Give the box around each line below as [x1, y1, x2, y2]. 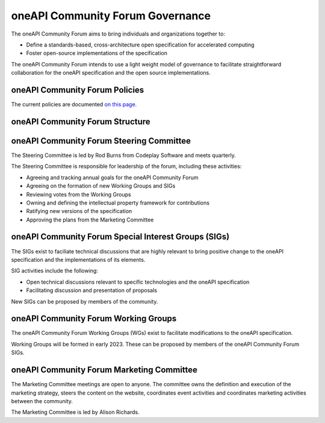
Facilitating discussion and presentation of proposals [26, 287, 158, 294]
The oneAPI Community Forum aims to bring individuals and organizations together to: [11, 30, 226, 37]
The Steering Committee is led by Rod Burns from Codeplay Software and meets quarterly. [11, 151, 236, 159]
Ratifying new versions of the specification [26, 208, 132, 215]
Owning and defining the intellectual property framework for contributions [26, 199, 210, 206]
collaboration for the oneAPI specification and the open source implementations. [11, 69, 211, 77]
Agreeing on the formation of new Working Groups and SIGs [26, 182, 176, 189]
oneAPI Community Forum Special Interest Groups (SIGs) [11, 232, 230, 242]
